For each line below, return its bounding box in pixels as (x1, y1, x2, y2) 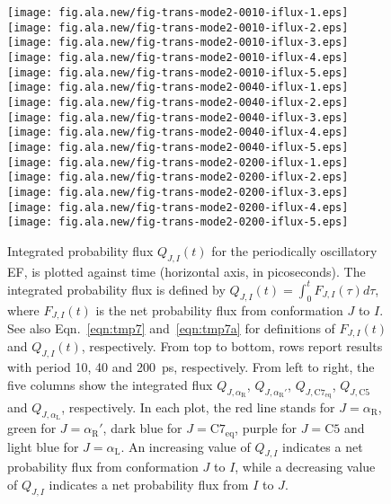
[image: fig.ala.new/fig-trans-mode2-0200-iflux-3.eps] (7, 185, 349, 199)
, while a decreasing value (235, 457, 376, 476)
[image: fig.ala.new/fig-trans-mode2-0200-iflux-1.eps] (7, 155, 349, 169)
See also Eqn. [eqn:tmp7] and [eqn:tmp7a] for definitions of (7, 318, 335, 337)
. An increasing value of (120, 437, 251, 455)
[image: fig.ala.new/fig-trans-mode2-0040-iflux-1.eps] (7, 81, 349, 94)
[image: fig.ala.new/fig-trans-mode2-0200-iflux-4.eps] (7, 200, 349, 214)
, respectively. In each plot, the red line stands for (61, 398, 335, 417)
